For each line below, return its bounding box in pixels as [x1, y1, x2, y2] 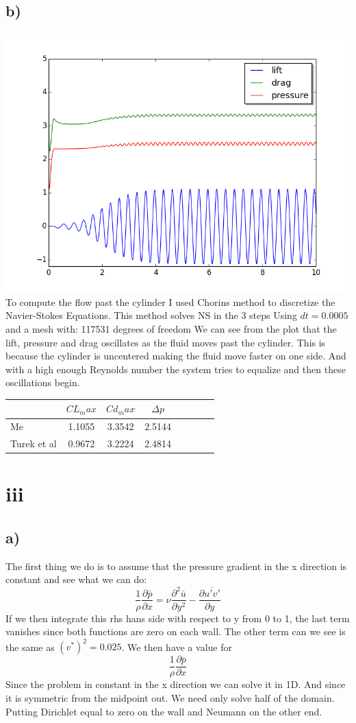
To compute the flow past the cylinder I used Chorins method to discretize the [5, 294, 335, 309]
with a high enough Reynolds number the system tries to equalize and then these [5, 361, 346, 376]
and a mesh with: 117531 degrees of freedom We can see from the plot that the [5, 321, 337, 335]
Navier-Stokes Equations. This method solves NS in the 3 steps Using [5, 308, 297, 322]
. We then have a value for [121, 639, 232, 654]
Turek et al [10, 436, 57, 451]
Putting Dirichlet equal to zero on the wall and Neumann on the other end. [5, 704, 322, 718]
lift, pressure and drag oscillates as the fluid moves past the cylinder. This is [5, 335, 326, 349]
